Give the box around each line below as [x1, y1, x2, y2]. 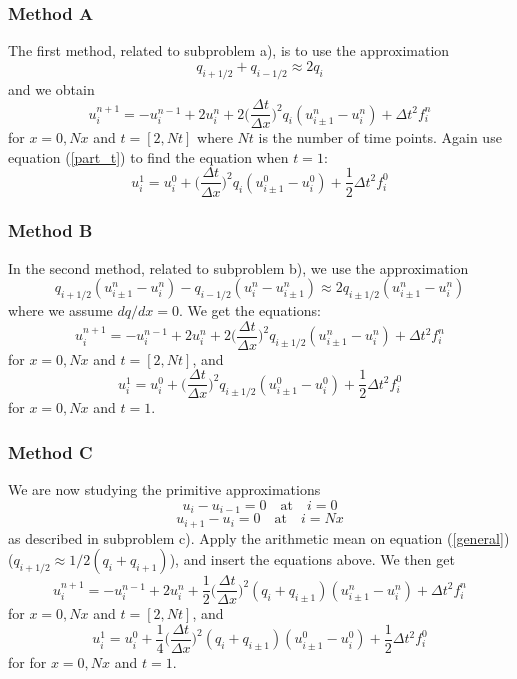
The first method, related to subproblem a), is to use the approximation [8, 40, 450, 61]
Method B [8, 218, 93, 243]
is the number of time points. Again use [258, 127, 502, 148]
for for [8, 652, 47, 673]
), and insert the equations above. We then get [169, 549, 455, 570]
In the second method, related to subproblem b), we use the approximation [8, 257, 469, 278]
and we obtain [8, 78, 95, 99]
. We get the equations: [178, 300, 321, 321]
